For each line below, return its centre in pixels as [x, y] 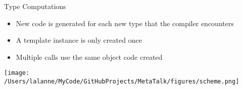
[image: [17, 73]
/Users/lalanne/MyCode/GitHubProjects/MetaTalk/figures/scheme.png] [122, 82]
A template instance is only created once [79, 40]
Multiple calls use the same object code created [89, 57]
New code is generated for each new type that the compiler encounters [125, 23]
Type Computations [35, 6]
